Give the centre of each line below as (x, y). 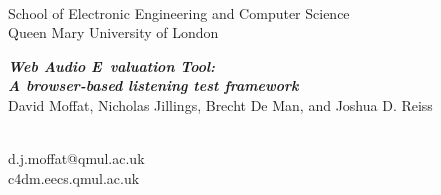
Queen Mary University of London (113, 32)
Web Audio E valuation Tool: (112, 65)
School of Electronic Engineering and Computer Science (179, 12)
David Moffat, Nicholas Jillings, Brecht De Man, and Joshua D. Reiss (220, 104)
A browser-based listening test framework (153, 85)
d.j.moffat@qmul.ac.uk (76, 158)
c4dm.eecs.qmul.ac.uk (74, 177)
